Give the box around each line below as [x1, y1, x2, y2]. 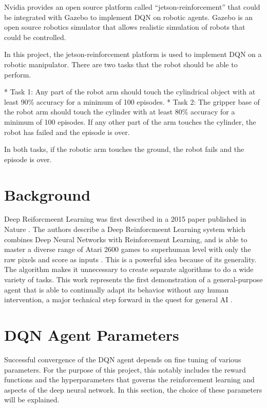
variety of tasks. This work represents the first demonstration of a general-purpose [4, 274, 263, 284]
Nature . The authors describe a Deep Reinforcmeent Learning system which [4, 224, 245, 235]
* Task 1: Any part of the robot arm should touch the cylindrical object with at [4, 86, 256, 97]
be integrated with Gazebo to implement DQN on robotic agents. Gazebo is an [4, 11, 253, 22]
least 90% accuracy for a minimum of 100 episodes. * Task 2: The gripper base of [4, 96, 260, 107]
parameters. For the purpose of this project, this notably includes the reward [4, 364, 246, 375]
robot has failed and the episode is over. [4, 126, 130, 137]
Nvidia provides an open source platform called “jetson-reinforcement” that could [4, 2, 260, 12]
